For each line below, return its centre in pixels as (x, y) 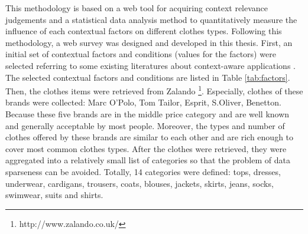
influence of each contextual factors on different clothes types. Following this (144, 31)
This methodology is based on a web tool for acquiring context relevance (137, 8)
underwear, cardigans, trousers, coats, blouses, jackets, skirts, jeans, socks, (140, 183)
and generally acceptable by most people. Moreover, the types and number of (145, 125)
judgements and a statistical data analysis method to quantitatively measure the (151, 19)
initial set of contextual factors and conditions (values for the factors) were (141, 54)
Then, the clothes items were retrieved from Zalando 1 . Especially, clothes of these (154, 90)
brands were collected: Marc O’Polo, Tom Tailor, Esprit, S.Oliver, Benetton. (143, 102)
